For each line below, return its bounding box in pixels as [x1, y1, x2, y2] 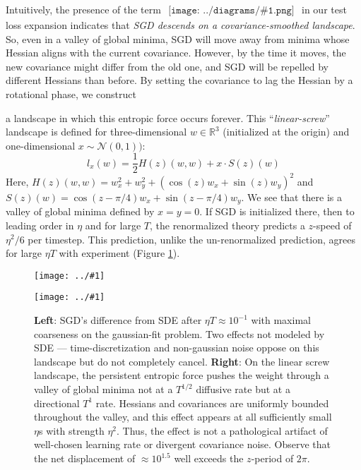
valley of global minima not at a [34, 382, 173, 397]
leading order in [6, 217, 74, 232]
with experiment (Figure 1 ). [59, 246, 180, 260]
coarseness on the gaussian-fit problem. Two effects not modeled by [34, 326, 325, 341]
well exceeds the [174, 451, 244, 465]
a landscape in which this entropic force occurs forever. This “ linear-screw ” [6, 110, 330, 125]
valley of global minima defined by [6, 204, 155, 219]
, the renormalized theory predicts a [149, 217, 305, 232]
